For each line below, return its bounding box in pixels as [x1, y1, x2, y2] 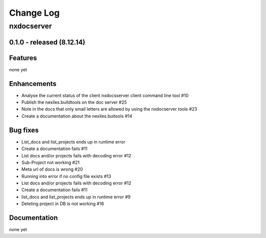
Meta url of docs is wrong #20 [21, 166, 83, 172]
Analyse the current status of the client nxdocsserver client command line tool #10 [21, 92, 189, 98]
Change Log [9, 7, 60, 18]
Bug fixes [9, 126, 39, 134]
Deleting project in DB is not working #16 [21, 201, 104, 207]
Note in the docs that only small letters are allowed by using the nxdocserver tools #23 [21, 106, 198, 112]
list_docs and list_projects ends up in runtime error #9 [21, 194, 131, 200]
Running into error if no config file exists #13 [21, 173, 111, 179]
